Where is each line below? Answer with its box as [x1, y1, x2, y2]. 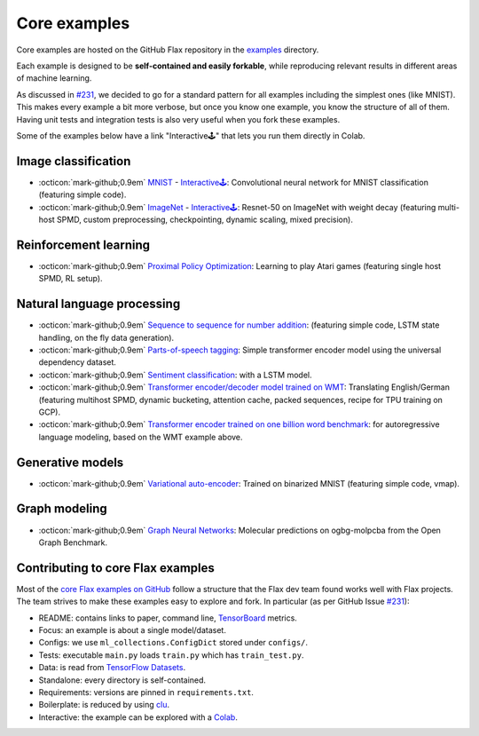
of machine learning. [16, 73, 92, 83]
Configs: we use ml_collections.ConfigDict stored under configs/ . [38, 637, 309, 648]
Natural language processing [16, 297, 181, 312]
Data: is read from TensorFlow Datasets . [38, 662, 186, 673]
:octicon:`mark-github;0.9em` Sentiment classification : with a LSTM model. [38, 369, 312, 380]
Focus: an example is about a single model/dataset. [38, 624, 226, 635]
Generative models [16, 455, 124, 470]
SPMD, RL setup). [38, 273, 103, 284]
